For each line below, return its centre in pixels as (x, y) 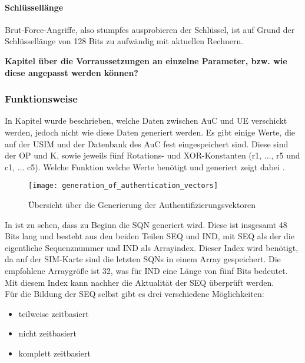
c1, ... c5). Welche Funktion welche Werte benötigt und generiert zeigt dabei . (145, 166)
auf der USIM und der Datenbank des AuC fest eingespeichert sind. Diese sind (147, 143)
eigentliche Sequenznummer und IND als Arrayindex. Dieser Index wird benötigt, (152, 247)
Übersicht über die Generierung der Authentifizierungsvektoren (142, 205)
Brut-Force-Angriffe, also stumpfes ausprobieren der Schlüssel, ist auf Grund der (150, 29)
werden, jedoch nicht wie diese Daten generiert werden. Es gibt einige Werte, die (150, 132)
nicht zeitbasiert (47, 333)
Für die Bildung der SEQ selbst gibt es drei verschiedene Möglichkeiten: (135, 294)
